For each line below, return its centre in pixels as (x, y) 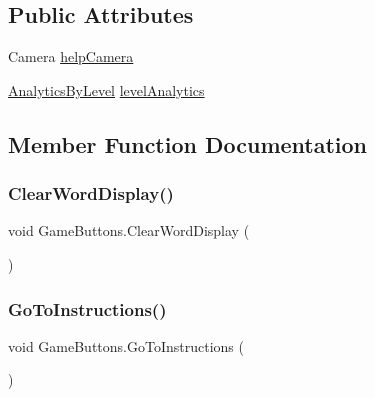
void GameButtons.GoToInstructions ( (126, 345)
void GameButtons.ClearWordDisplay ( (129, 230)
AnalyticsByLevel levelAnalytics (106, 89)
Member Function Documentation (188, 143)
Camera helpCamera (71, 56)
